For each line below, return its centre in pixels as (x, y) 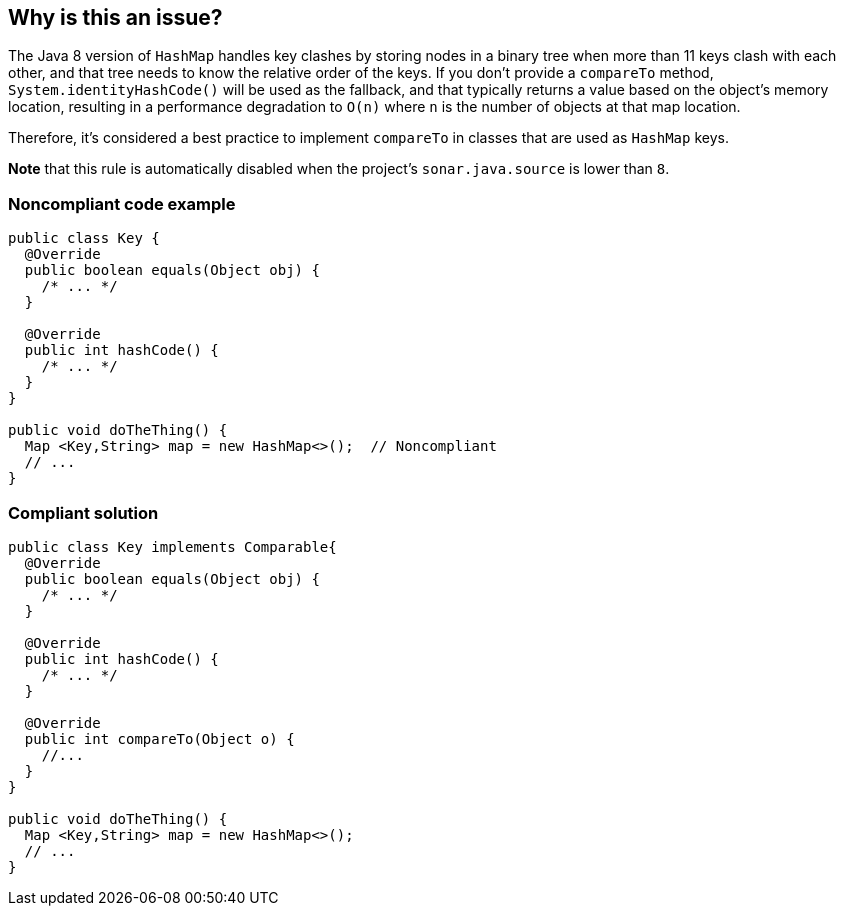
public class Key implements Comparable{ (172, 546)
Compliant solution (83, 512)
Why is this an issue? (115, 17)
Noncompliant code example (122, 203)
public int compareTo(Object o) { (159, 738)
